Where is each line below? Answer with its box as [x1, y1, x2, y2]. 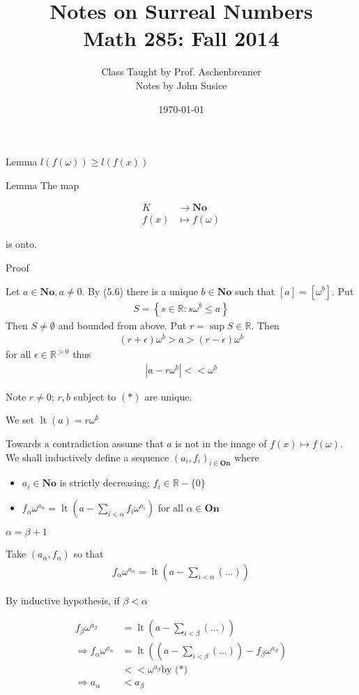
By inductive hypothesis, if [6, 592, 120, 607]
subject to [73, 389, 116, 403]
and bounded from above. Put [58, 317, 187, 332]
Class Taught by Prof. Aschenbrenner [101, 64, 261, 79]
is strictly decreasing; [59, 475, 150, 490]
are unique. [144, 389, 192, 403]
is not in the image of [175, 436, 267, 451]
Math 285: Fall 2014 [83, 24, 280, 52]
